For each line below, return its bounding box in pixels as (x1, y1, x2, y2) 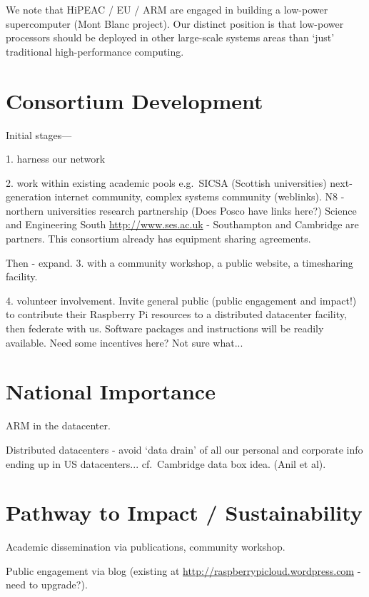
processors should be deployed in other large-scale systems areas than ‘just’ (6, 30, 335, 45)
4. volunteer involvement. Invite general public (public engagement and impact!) (6, 292, 357, 307)
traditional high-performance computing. (6, 44, 184, 58)
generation (6, 189, 51, 204)
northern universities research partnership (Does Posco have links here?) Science (6, 203, 357, 218)
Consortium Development (6, 86, 263, 115)
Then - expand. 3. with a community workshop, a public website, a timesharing (6, 255, 353, 270)
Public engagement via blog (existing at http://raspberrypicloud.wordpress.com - (6, 563, 361, 578)
